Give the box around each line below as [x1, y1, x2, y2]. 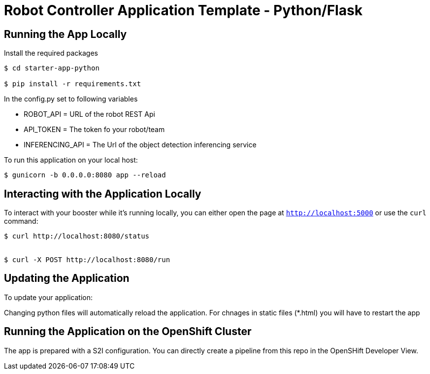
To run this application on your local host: [4, 156, 138, 165]
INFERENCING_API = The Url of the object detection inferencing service [24, 140, 257, 149]
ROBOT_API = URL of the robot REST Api [24, 110, 155, 119]
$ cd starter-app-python [4, 64, 99, 72]
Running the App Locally [4, 28, 127, 40]
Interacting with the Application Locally [4, 187, 201, 200]
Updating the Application [4, 272, 130, 285]
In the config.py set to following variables [4, 95, 138, 103]
